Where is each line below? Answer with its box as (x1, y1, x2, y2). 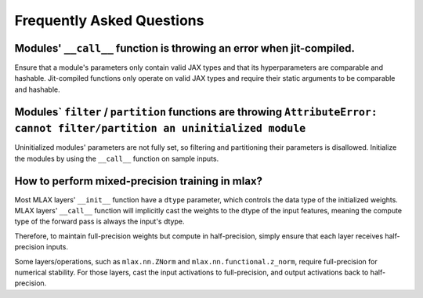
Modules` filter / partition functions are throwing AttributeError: (14, 105, 378, 118)
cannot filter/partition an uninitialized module (14, 122, 306, 135)
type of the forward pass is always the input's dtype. (14, 216, 185, 227)
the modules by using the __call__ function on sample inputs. (14, 154, 219, 163)
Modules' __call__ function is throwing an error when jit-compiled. (14, 42, 356, 55)
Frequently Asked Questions (14, 12, 204, 29)
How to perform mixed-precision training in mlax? (14, 174, 262, 187)
